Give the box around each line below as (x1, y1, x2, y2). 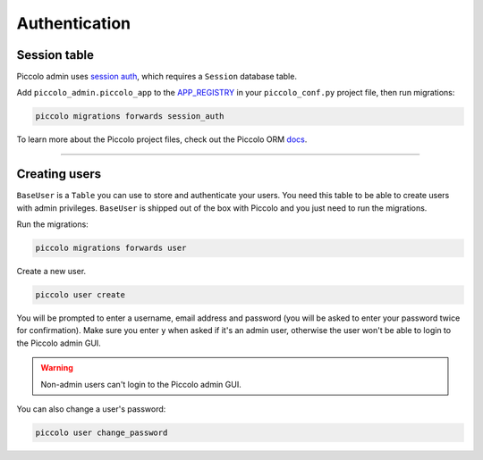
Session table (16, 47, 94, 63)
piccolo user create (35, 290, 125, 300)
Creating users (16, 166, 102, 182)
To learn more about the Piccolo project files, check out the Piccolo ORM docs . (16, 134, 308, 145)
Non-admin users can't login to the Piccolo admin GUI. (40, 379, 241, 389)
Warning (40, 363, 73, 373)
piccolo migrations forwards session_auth (35, 112, 225, 121)
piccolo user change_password (35, 427, 168, 438)
